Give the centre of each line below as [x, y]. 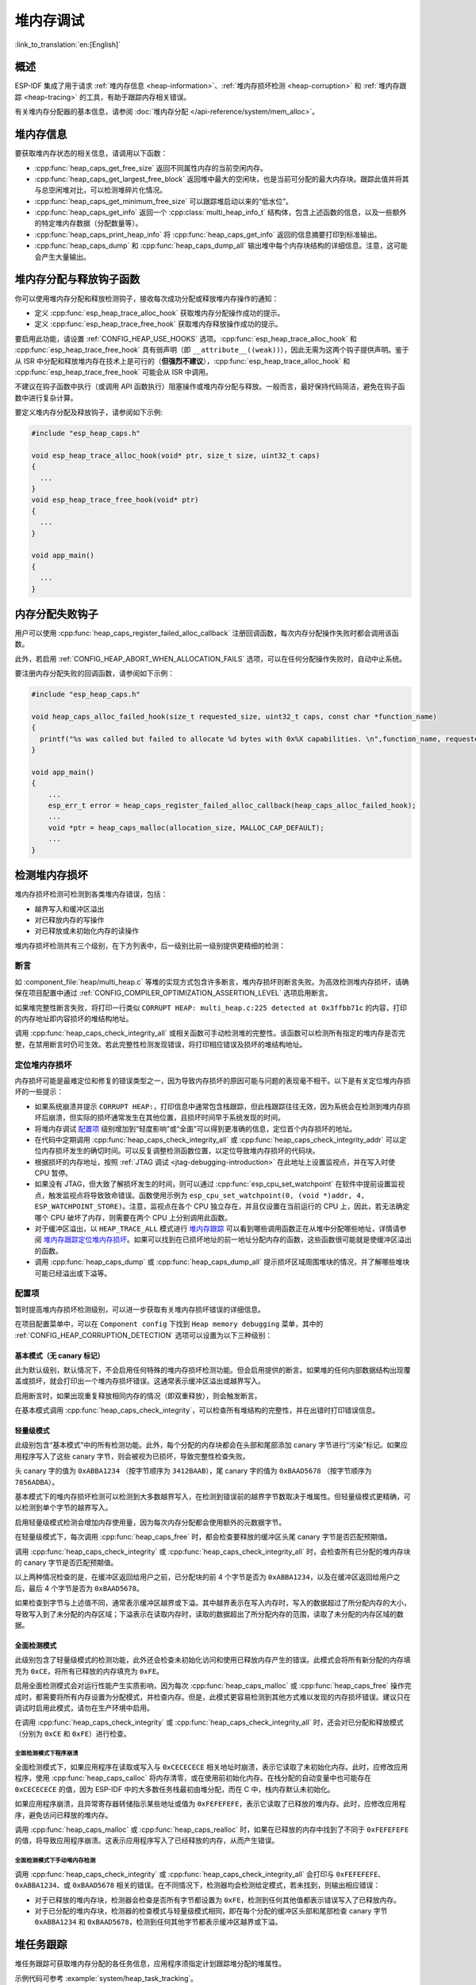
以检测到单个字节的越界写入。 [63, 1508]
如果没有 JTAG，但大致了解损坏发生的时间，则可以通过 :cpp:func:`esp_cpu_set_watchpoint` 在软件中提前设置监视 [220, 1184]
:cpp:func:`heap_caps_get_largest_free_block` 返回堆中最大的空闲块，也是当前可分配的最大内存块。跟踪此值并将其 [222, 179]
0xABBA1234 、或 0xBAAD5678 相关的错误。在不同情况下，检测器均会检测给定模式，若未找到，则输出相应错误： [198, 1885]
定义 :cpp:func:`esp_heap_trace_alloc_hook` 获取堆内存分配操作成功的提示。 [159, 313]
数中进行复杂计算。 [46, 398]
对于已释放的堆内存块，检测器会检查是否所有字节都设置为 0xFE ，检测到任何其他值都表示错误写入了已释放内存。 [217, 1900]
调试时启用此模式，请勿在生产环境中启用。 [84, 1708]
